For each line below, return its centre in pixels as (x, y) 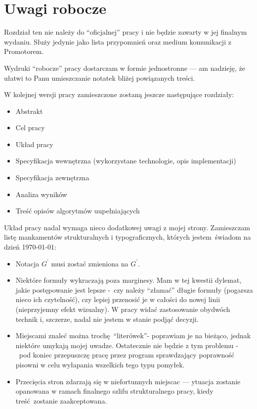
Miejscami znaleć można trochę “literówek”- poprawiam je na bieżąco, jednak (133, 335)
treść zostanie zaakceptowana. (61, 400)
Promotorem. (24, 51)
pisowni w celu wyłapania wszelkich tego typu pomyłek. (100, 364)
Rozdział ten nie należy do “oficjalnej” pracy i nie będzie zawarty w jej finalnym (126, 32)
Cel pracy (30, 128)
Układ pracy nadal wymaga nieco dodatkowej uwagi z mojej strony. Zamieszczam (127, 227)
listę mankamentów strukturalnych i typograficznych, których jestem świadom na (128, 237)
